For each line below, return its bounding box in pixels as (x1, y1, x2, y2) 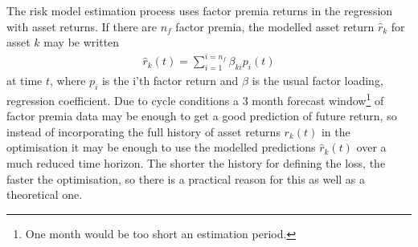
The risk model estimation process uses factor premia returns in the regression (6, 2, 393, 18)
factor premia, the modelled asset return (175, 18, 375, 34)
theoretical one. (6, 186, 83, 203)
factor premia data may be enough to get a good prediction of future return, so (6, 107, 397, 124)
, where (50, 72, 86, 89)
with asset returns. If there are (6, 18, 158, 34)
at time (6, 72, 43, 89)
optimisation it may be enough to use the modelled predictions (6, 139, 316, 156)
